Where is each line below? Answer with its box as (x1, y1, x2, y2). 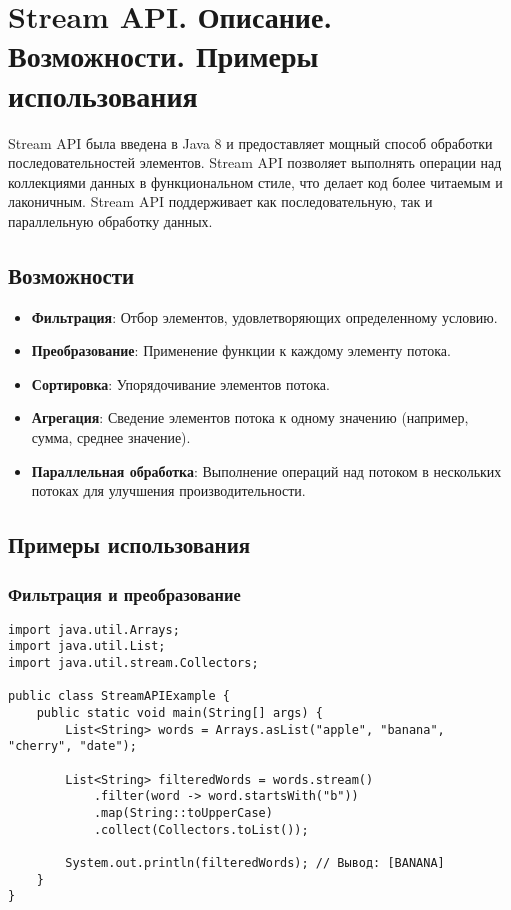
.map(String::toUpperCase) (93, 806, 273, 821)
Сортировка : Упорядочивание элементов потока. (31, 373, 330, 394)
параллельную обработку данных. (8, 210, 213, 231)
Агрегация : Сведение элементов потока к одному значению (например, (31, 407, 469, 428)
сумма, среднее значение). (31, 427, 191, 448)
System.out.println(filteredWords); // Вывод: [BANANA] (65, 856, 445, 871)
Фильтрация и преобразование (8, 581, 241, 606)
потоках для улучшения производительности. (31, 480, 306, 501)
